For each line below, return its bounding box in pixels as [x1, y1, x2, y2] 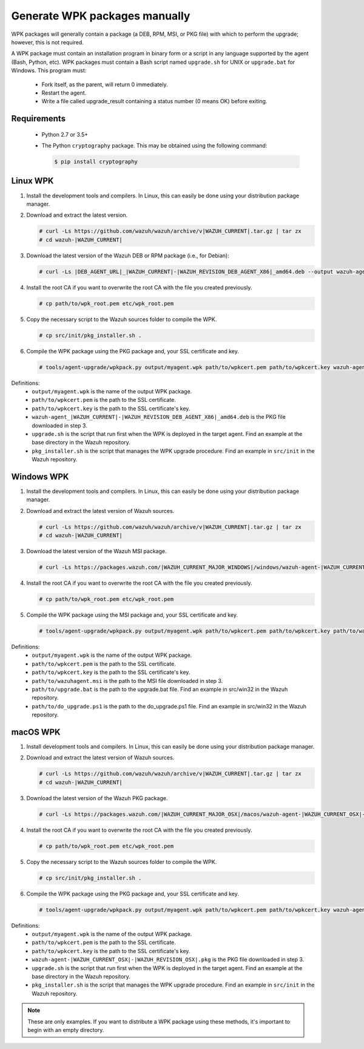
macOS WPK [11, 727, 61, 737]
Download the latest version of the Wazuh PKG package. [26, 794, 168, 801]
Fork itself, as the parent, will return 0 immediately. [41, 81, 168, 88]
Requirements [11, 114, 66, 124]
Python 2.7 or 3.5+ [41, 131, 89, 138]
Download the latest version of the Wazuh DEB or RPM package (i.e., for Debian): [26, 252, 230, 259]
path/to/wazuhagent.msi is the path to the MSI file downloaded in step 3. [32, 677, 223, 684]
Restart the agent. [41, 89, 87, 97]
